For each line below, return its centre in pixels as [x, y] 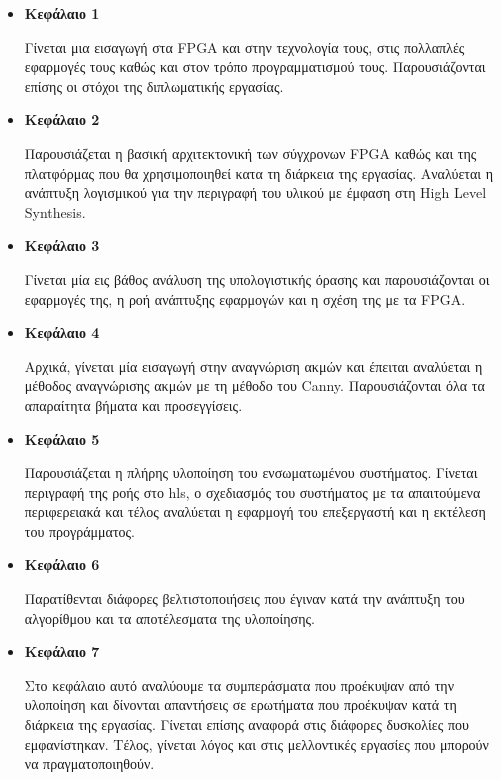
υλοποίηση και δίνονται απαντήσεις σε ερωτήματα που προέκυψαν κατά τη [240, 704]
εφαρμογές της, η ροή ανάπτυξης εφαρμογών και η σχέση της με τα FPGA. [245, 298]
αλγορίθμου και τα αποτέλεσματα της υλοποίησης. [169, 617]
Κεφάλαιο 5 [62, 438]
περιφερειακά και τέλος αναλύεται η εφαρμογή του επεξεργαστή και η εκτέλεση [255, 511]
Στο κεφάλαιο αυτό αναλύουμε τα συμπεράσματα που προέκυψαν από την [239, 684]
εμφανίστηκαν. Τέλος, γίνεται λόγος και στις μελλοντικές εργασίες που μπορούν [256, 743]
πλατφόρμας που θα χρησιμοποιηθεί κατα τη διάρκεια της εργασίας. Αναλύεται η [258, 172]
